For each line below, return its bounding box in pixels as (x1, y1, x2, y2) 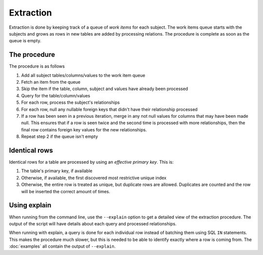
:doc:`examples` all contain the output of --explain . (9, 243, 116, 249)
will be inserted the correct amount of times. (21, 188, 111, 194)
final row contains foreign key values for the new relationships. (21, 127, 147, 132)
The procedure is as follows (9, 63, 65, 69)
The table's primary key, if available (21, 168, 93, 174)
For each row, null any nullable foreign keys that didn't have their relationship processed (21, 106, 198, 112)
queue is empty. (9, 38, 41, 44)
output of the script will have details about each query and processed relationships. (9, 220, 177, 226)
